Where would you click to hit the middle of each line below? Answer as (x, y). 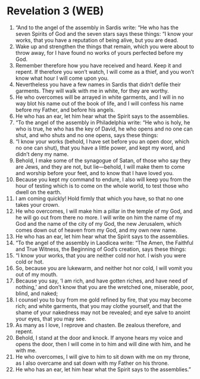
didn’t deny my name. (42, 154)
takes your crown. (37, 204)
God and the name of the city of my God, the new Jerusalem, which (99, 223)
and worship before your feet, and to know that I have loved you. (95, 173)
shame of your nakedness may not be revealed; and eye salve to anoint (103, 312)
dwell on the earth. (38, 192)
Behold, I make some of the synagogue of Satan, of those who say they (103, 160)
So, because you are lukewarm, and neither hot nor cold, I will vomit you (104, 268)
